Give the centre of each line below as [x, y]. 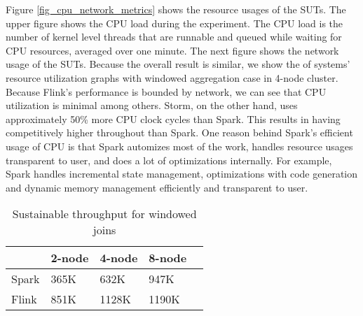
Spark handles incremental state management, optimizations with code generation [182, 174]
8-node [168, 258]
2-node [70, 258]
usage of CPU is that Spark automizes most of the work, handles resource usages [179, 146]
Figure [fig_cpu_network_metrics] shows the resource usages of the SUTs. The [176, 9]
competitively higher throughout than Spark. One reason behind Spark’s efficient [179, 132]
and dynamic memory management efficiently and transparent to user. [157, 187]
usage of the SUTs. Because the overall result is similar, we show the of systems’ [178, 64]
